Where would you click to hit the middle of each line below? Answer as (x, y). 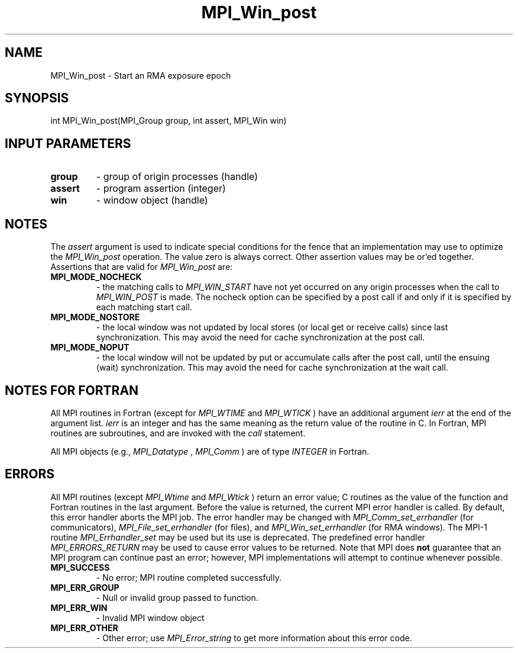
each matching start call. (144, 307)
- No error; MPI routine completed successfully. (189, 577)
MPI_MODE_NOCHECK (96, 277)
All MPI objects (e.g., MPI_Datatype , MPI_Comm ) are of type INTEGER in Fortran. (210, 451)
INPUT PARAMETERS (68, 143)
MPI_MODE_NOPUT (90, 348)
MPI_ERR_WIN (79, 607)
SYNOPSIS (37, 98)
